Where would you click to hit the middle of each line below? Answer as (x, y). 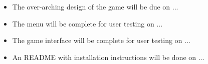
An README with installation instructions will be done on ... (108, 57)
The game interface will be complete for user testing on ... (101, 40)
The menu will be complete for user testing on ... (87, 23)
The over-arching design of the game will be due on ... (95, 6)
